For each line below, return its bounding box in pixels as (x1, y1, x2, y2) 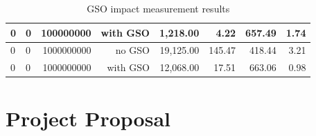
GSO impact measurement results (87, 1, 230, 15)
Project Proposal (6, 104, 170, 132)
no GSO (115, 43, 150, 57)
